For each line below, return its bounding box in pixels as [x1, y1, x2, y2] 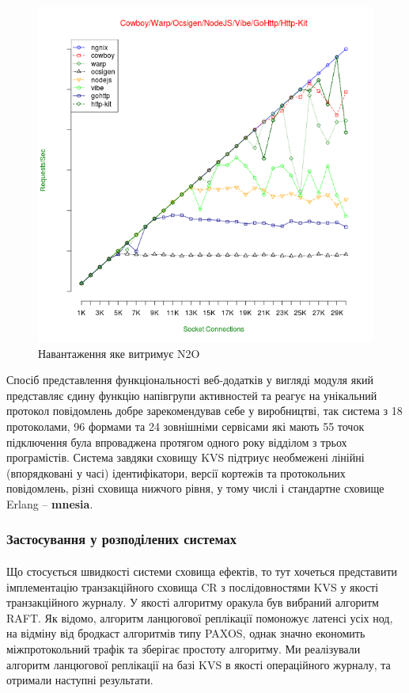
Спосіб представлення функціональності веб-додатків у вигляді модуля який [6, 371, 373, 388]
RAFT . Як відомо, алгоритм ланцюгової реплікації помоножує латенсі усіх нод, [6, 609, 393, 626]
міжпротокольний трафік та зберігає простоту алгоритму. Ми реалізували [6, 640, 361, 657]
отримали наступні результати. [6, 672, 153, 688]
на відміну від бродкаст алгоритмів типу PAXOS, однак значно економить [6, 625, 365, 642]
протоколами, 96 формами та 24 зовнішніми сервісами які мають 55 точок [6, 417, 365, 434]
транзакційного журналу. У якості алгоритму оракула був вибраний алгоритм [6, 594, 379, 611]
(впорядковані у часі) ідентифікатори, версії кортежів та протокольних [6, 464, 346, 481]
